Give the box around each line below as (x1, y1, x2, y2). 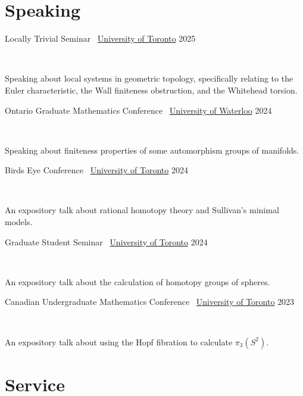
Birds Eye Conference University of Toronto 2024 (5, 164, 188, 176)
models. (5, 216, 33, 228)
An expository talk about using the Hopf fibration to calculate (5, 335, 233, 348)
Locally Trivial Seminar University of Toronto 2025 (5, 32, 196, 45)
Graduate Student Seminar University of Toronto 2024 (5, 235, 208, 248)
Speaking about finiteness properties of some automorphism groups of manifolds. (5, 144, 299, 156)
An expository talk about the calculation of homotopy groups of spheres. (5, 275, 270, 288)
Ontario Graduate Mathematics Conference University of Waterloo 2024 (5, 104, 272, 116)
